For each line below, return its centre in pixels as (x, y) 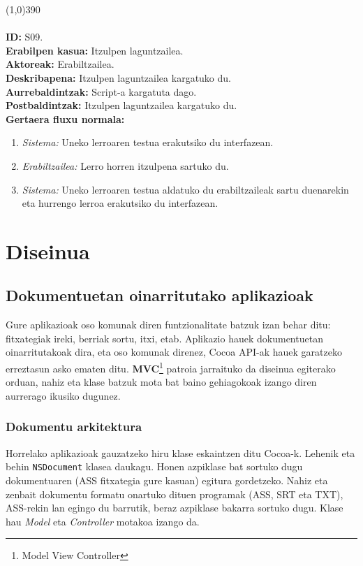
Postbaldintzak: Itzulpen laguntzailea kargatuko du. (121, 105)
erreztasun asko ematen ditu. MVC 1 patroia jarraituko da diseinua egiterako (171, 367)
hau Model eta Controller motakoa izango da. (103, 521)
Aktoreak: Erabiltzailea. (60, 64)
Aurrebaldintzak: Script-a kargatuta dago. (101, 91)
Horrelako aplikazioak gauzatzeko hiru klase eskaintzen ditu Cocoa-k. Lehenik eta (180, 452)
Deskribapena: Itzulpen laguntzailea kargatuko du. (118, 77)
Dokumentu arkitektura (74, 427)
